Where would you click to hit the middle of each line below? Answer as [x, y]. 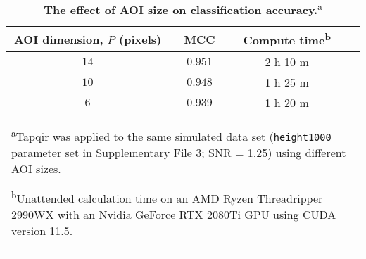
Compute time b [287, 39]
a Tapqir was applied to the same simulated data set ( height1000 [171, 135]
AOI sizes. [36, 168]
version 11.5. [42, 231]
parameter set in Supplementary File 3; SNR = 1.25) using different [179, 152]
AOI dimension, [58, 39]
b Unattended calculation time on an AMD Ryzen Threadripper [167, 197]
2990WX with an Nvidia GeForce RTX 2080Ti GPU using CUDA [174, 215]
